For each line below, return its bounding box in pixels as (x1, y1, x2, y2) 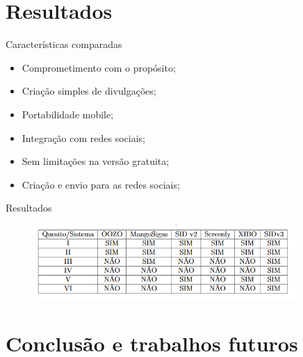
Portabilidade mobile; (22, 106, 114, 121)
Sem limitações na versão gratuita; (22, 154, 170, 168)
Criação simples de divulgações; (22, 84, 156, 98)
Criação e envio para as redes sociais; (22, 177, 180, 191)
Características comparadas (6, 37, 122, 51)
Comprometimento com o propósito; (22, 60, 176, 74)
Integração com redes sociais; (22, 130, 146, 145)
